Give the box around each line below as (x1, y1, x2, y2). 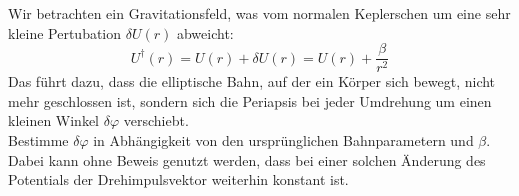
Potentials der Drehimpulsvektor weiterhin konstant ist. (8, 169, 349, 190)
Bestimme (8, 130, 69, 151)
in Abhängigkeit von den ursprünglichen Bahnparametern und (93, 130, 474, 151)
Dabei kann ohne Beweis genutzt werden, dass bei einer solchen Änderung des (8, 149, 486, 170)
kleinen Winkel (8, 110, 100, 131)
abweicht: (176, 22, 234, 43)
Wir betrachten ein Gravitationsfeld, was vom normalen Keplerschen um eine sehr (8, 3, 511, 23)
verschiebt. (123, 110, 189, 131)
